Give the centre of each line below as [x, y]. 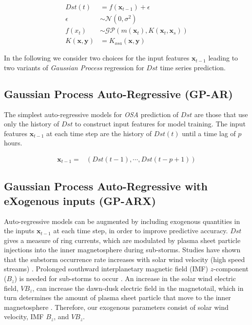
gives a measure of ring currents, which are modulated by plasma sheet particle [122, 240]
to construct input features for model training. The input [160, 124]
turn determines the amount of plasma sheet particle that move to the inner [117, 297]
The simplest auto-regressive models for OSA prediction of [91, 114]
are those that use [221, 114]
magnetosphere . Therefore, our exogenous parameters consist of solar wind [116, 307]
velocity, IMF [24, 316]
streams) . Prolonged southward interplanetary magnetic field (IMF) [106, 269]
